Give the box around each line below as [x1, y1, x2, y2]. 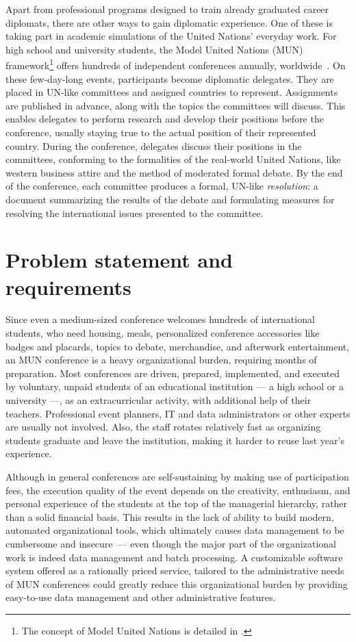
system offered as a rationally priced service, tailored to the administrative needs [5, 563, 344, 578]
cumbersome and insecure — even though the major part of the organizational [5, 536, 336, 550]
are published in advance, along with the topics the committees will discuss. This [5, 98, 346, 112]
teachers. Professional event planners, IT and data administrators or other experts [5, 406, 351, 420]
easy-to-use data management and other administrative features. [5, 590, 276, 604]
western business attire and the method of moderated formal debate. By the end [5, 165, 343, 179]
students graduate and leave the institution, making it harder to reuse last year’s [5, 433, 344, 447]
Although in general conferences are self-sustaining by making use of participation [5, 470, 349, 483]
